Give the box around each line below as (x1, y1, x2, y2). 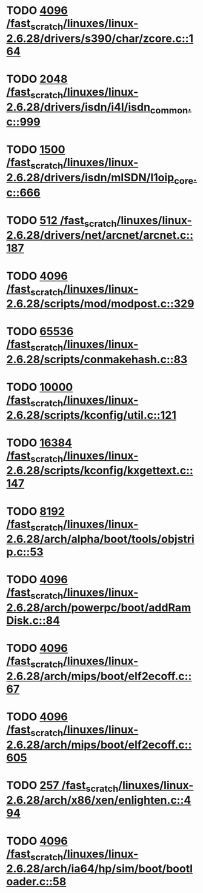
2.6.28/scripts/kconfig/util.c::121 (6, 408, 177, 422)
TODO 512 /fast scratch (6, 213, 117, 229)
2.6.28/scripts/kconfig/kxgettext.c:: (6, 464, 194, 478)
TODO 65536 (6, 325, 74, 338)
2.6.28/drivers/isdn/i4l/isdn (6, 100, 150, 114)
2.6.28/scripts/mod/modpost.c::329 (6, 297, 195, 311)
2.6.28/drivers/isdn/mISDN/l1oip (6, 170, 175, 184)
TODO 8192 (6, 504, 65, 518)
